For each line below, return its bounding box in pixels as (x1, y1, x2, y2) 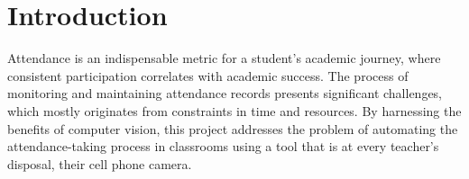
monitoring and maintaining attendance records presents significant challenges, (7, 84, 443, 103)
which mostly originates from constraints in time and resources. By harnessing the (7, 101, 462, 120)
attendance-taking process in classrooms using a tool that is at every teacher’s (7, 137, 439, 156)
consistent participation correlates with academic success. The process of (7, 66, 409, 85)
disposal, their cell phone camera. (7, 154, 192, 173)
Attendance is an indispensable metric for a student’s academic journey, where (7, 49, 441, 67)
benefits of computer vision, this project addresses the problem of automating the (7, 119, 458, 138)
